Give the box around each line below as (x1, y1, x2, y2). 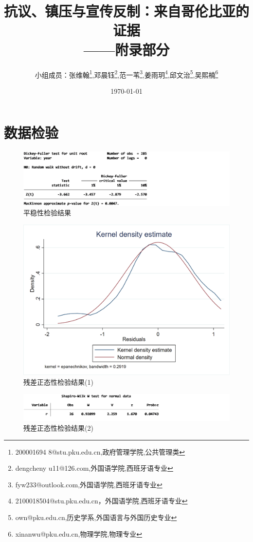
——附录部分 (83, 39, 170, 59)
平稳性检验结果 (23, 208, 71, 218)
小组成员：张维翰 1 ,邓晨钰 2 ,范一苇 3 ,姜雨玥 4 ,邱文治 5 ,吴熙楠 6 (35, 68, 218, 80)
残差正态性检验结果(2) (23, 422, 93, 433)
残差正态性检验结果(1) (23, 376, 93, 387)
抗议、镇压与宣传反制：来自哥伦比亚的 (4, 1, 250, 21)
